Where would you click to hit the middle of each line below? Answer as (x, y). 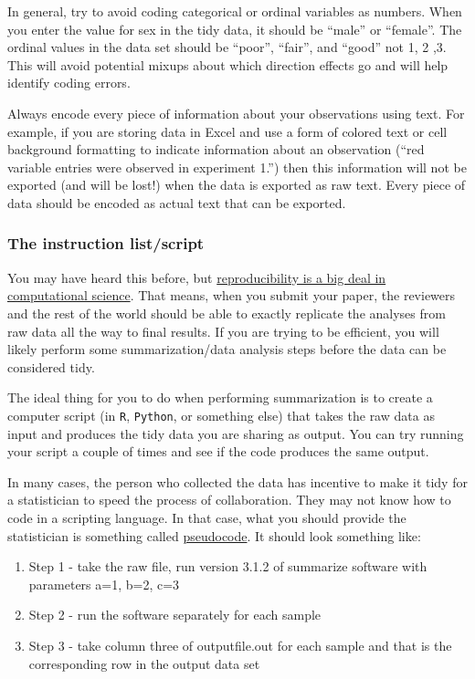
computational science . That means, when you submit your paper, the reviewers (232, 295)
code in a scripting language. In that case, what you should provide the (207, 517)
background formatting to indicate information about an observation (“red (216, 149)
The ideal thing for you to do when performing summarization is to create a (220, 397)
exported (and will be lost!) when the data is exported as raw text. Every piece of (237, 185)
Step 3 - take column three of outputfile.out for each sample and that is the (240, 645)
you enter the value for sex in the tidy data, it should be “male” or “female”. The (235, 29)
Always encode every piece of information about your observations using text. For (236, 113)
